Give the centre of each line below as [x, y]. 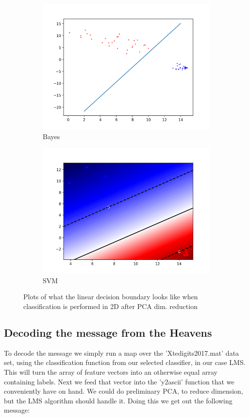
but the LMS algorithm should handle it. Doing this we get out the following [118, 400]
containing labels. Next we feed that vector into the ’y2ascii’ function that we [119, 381]
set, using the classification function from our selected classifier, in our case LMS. [125, 362]
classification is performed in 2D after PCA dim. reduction [110, 306]
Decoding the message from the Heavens [108, 332]
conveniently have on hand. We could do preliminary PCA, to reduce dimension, [124, 391]
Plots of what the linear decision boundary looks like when [111, 297]
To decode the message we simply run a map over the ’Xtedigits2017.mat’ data [122, 353]
